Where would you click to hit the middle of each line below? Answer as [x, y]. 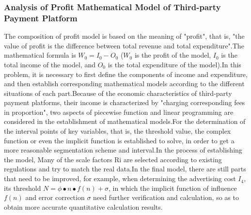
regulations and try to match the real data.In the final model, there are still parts [125, 169]
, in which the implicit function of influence [173, 188]
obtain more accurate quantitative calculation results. [83, 207]
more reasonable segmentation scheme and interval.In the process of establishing [123, 150]
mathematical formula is [40, 55]
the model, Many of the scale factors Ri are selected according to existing [113, 159]
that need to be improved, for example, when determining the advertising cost [120, 178]
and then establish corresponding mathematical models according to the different [124, 84]
